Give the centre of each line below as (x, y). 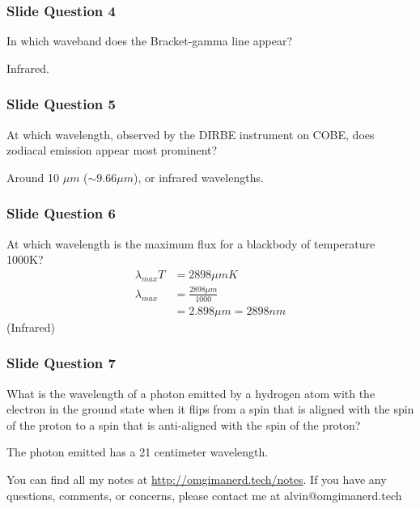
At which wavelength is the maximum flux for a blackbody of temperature (191, 243)
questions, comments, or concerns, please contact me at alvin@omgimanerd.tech (204, 495)
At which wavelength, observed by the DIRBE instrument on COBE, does (191, 134)
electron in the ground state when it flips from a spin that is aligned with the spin (210, 409)
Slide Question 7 (61, 363)
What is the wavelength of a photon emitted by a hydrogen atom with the (191, 393)
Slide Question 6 (61, 213)
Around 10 (33, 177)
